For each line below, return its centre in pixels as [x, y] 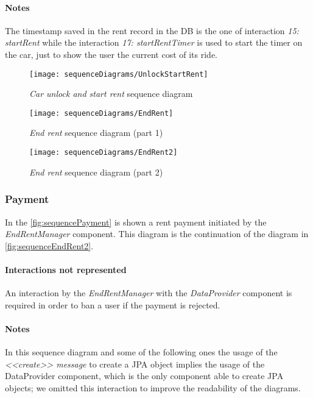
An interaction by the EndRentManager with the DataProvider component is [149, 293]
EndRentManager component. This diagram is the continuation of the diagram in [157, 234]
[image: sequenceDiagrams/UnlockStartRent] [119, 74]
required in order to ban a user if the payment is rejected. [113, 304]
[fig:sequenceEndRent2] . [49, 245]
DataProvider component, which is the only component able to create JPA [144, 376]
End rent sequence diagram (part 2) [96, 172]
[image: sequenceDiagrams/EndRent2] [104, 153]
